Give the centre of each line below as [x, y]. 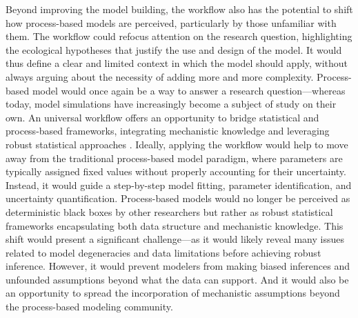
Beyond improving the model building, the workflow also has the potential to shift [179, 9]
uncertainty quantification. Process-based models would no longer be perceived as [178, 198]
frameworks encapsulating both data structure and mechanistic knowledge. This [175, 225]
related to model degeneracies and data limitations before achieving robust [163, 252]
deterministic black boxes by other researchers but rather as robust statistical [169, 211]
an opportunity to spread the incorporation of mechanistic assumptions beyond [173, 293]
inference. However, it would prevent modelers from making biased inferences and [178, 266]
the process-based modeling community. [89, 307]
